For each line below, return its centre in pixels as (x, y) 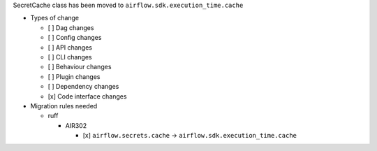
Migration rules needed (64, 106)
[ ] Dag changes (71, 27)
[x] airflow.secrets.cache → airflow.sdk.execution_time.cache (190, 136)
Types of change (55, 18)
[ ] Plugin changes (74, 76)
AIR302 (76, 125)
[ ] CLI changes (70, 57)
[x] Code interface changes (87, 96)
